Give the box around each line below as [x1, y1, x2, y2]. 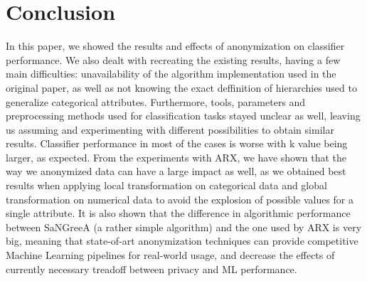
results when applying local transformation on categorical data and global [6, 178, 327, 193]
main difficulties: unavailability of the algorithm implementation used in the [6, 66, 336, 81]
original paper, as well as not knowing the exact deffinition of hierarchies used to [6, 80, 357, 95]
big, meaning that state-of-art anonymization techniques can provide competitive [6, 233, 358, 248]
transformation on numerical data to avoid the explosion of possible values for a [6, 191, 354, 206]
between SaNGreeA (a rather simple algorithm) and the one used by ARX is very [6, 219, 362, 234]
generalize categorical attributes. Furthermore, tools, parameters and [6, 94, 306, 109]
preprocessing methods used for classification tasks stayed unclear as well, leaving [6, 108, 361, 123]
